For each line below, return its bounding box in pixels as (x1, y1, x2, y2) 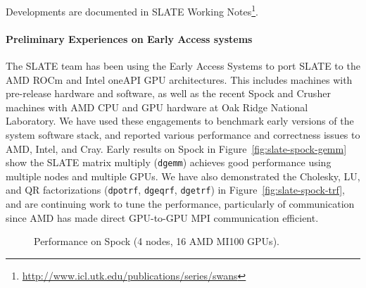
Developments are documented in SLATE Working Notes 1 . (6, 2, 259, 18)
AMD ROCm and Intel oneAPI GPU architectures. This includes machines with (6, 72, 353, 87)
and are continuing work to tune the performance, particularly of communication (6, 196, 355, 211)
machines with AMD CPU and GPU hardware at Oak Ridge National (6, 99, 308, 114)
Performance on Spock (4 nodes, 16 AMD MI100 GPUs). (34, 234, 279, 249)
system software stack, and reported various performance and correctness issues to (6, 127, 360, 142)
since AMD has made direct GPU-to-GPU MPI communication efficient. (6, 210, 319, 225)
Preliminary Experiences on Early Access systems (6, 31, 253, 46)
